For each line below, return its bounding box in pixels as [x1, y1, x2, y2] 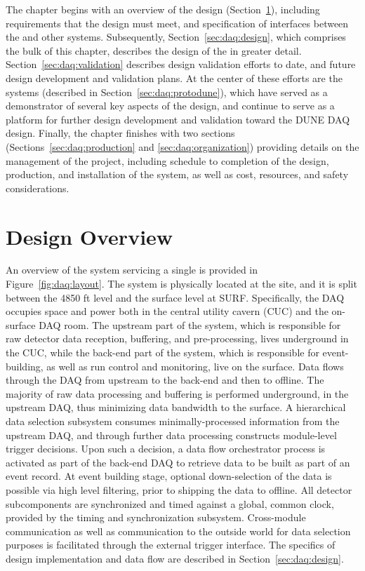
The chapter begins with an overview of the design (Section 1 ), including [6, 2, 320, 16]
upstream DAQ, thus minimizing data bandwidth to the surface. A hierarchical [6, 400, 346, 415]
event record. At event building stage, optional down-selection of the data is [6, 469, 332, 483]
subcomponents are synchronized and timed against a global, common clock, [6, 496, 334, 511]
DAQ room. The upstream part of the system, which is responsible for [39, 317, 341, 332]
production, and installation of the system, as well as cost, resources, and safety [6, 167, 349, 182]
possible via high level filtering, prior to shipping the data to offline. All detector [6, 482, 352, 497]
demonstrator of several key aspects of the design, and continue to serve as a [6, 98, 335, 113]
